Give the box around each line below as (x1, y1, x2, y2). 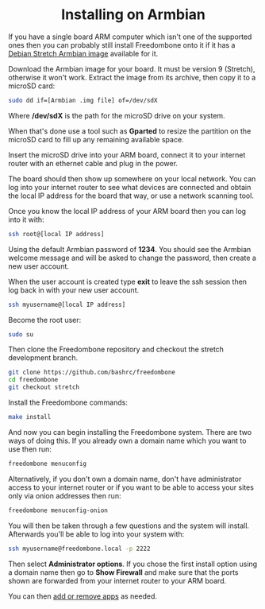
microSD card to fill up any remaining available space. (8, 134, 184, 144)
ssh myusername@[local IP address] (8, 301, 126, 308)
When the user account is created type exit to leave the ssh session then (8, 277, 248, 286)
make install (8, 413, 52, 421)
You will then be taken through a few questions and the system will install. (8, 521, 250, 530)
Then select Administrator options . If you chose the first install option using (8, 559, 258, 568)
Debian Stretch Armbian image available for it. (8, 48, 159, 58)
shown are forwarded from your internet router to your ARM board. (8, 576, 227, 585)
